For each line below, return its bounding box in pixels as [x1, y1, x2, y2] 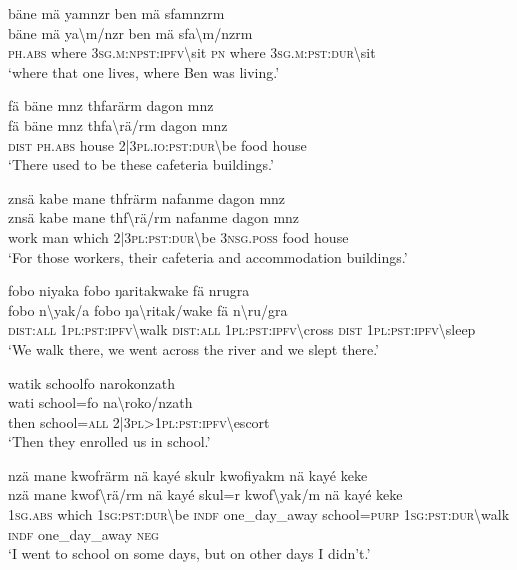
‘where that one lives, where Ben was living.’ [8, 61, 280, 82]
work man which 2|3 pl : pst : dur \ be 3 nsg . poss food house [8, 226, 349, 247]
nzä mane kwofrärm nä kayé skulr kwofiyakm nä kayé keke [8, 464, 368, 485]
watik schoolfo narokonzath [8, 372, 175, 393]
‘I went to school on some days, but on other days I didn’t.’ [8, 543, 371, 564]
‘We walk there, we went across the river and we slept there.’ [8, 338, 379, 359]
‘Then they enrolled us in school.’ [8, 431, 211, 452]
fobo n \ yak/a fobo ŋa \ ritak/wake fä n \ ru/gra [8, 299, 288, 320]
